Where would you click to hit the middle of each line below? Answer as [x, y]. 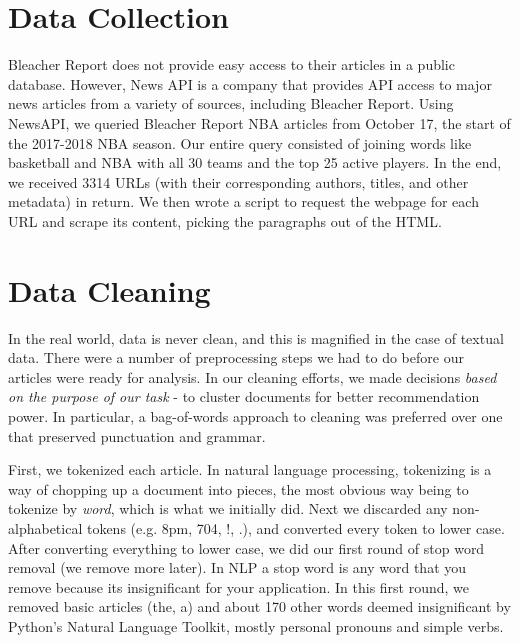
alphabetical [45, 527]
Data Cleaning [109, 289]
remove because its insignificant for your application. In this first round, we [239, 586]
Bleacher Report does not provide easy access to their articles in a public [231, 64]
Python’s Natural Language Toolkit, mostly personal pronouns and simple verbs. [256, 625]
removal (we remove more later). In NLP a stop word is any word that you [237, 567]
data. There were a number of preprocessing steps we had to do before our [236, 357]
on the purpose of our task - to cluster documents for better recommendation [244, 396]
